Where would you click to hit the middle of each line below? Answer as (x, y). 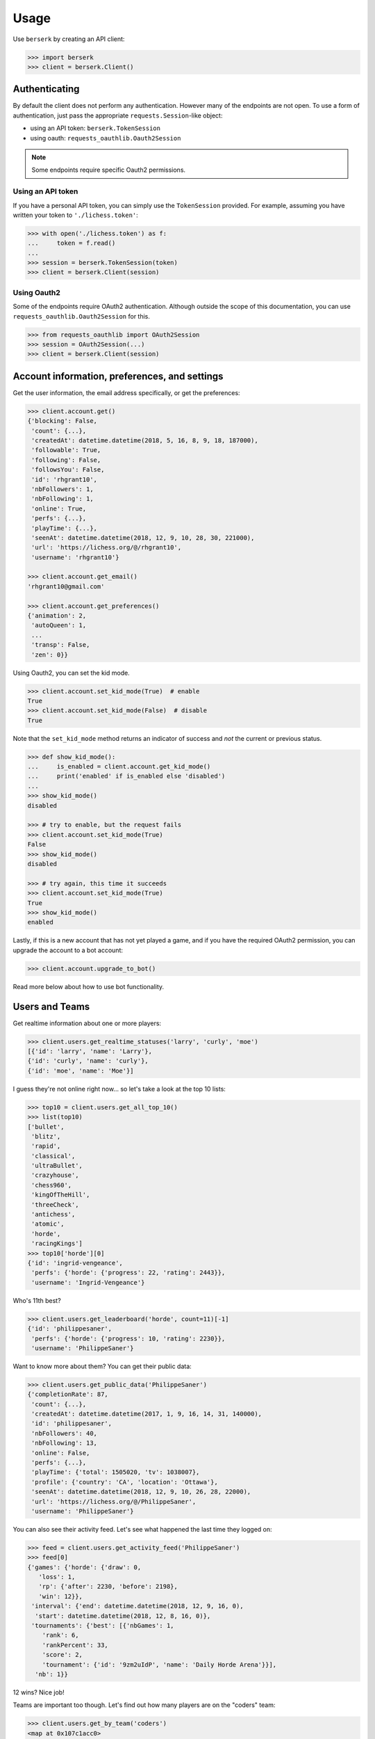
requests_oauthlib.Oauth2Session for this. (82, 316)
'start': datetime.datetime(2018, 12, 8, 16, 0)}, (123, 1616)
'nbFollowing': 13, (64, 1443)
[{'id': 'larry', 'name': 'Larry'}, (90, 1051)
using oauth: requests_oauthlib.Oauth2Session (106, 138)
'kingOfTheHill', (61, 1195)
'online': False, (61, 1453)
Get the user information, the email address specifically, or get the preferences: (126, 392)
